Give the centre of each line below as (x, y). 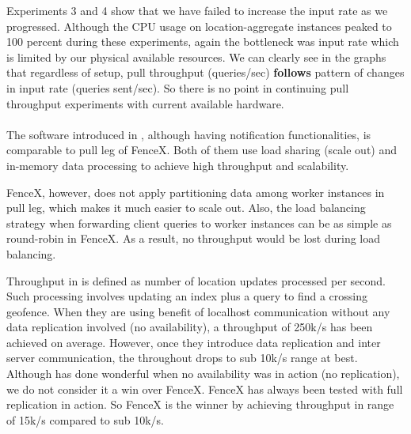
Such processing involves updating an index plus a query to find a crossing (187, 296)
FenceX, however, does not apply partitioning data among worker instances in (196, 192)
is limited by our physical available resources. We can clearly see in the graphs (196, 57)
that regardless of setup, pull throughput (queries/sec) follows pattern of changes (205, 72)
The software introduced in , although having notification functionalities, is (189, 134)
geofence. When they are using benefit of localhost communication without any (198, 311)
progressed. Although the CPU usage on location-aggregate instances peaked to (199, 26)
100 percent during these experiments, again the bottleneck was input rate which (203, 42)
